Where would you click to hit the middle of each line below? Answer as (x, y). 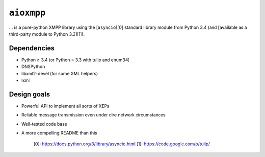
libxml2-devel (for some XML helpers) (60, 73)
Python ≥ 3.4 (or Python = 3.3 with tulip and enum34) (76, 60)
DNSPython (33, 67)
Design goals (29, 94)
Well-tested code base (44, 124)
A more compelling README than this (59, 133)
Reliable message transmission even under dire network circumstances (93, 115)
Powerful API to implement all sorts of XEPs (66, 106)
